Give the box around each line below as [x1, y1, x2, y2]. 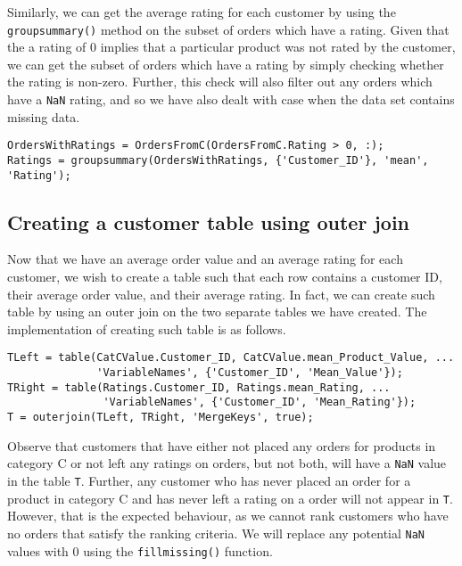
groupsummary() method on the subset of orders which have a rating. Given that [7, 20, 450, 38]
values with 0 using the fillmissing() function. [7, 541, 273, 560]
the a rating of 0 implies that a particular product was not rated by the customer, [7, 37, 456, 56]
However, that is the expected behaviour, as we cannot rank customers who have [7, 506, 449, 525]
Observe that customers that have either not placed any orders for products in [7, 436, 436, 455]
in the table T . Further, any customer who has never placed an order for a [7, 471, 411, 489]
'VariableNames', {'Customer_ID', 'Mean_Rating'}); [103, 396, 417, 409]
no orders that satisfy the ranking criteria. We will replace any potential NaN [7, 523, 425, 542]
